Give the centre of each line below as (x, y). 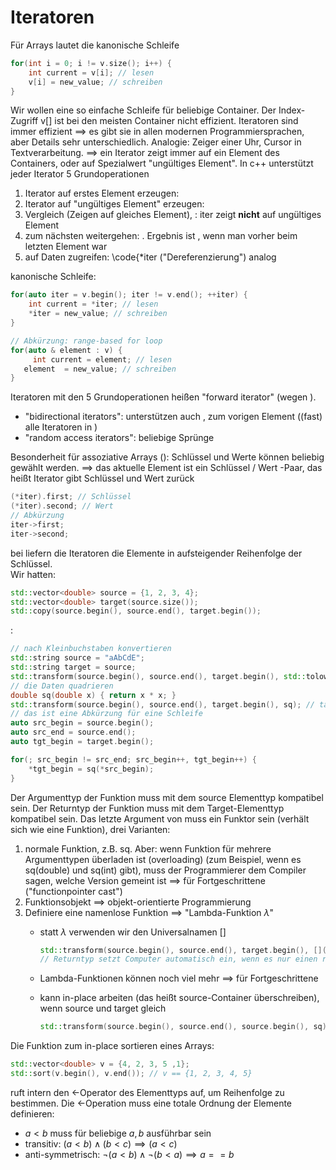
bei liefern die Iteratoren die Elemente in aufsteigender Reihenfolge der (156, 553)
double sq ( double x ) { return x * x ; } (93, 695)
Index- (292, 110)
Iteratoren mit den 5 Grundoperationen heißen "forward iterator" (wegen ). (163, 397)
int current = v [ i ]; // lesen (91, 72)
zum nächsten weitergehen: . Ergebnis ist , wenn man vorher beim (161, 236)
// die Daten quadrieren (62, 686)
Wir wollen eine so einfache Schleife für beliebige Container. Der (143, 110)
